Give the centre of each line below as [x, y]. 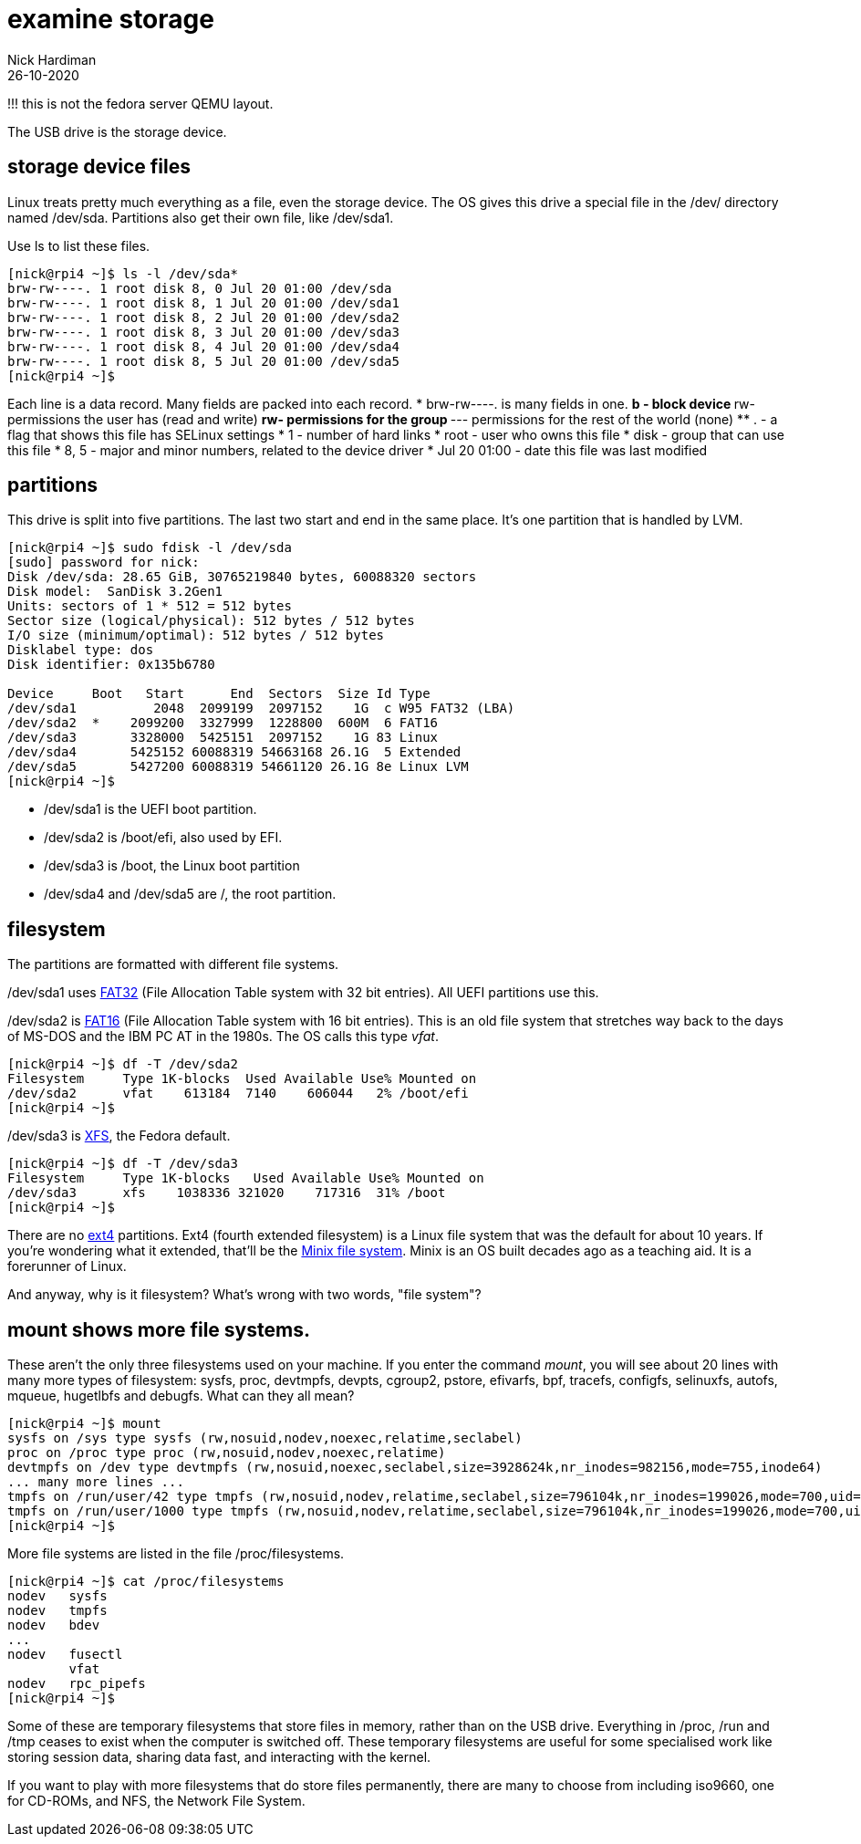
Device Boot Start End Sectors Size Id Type [219, 694]
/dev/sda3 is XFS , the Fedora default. [119, 1136]
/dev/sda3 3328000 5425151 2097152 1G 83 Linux [223, 738]
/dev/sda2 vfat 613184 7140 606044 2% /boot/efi [238, 1094]
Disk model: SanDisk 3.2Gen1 [115, 592]
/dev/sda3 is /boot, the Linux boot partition [172, 866]
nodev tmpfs [57, 1611]
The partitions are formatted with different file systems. [173, 964]
